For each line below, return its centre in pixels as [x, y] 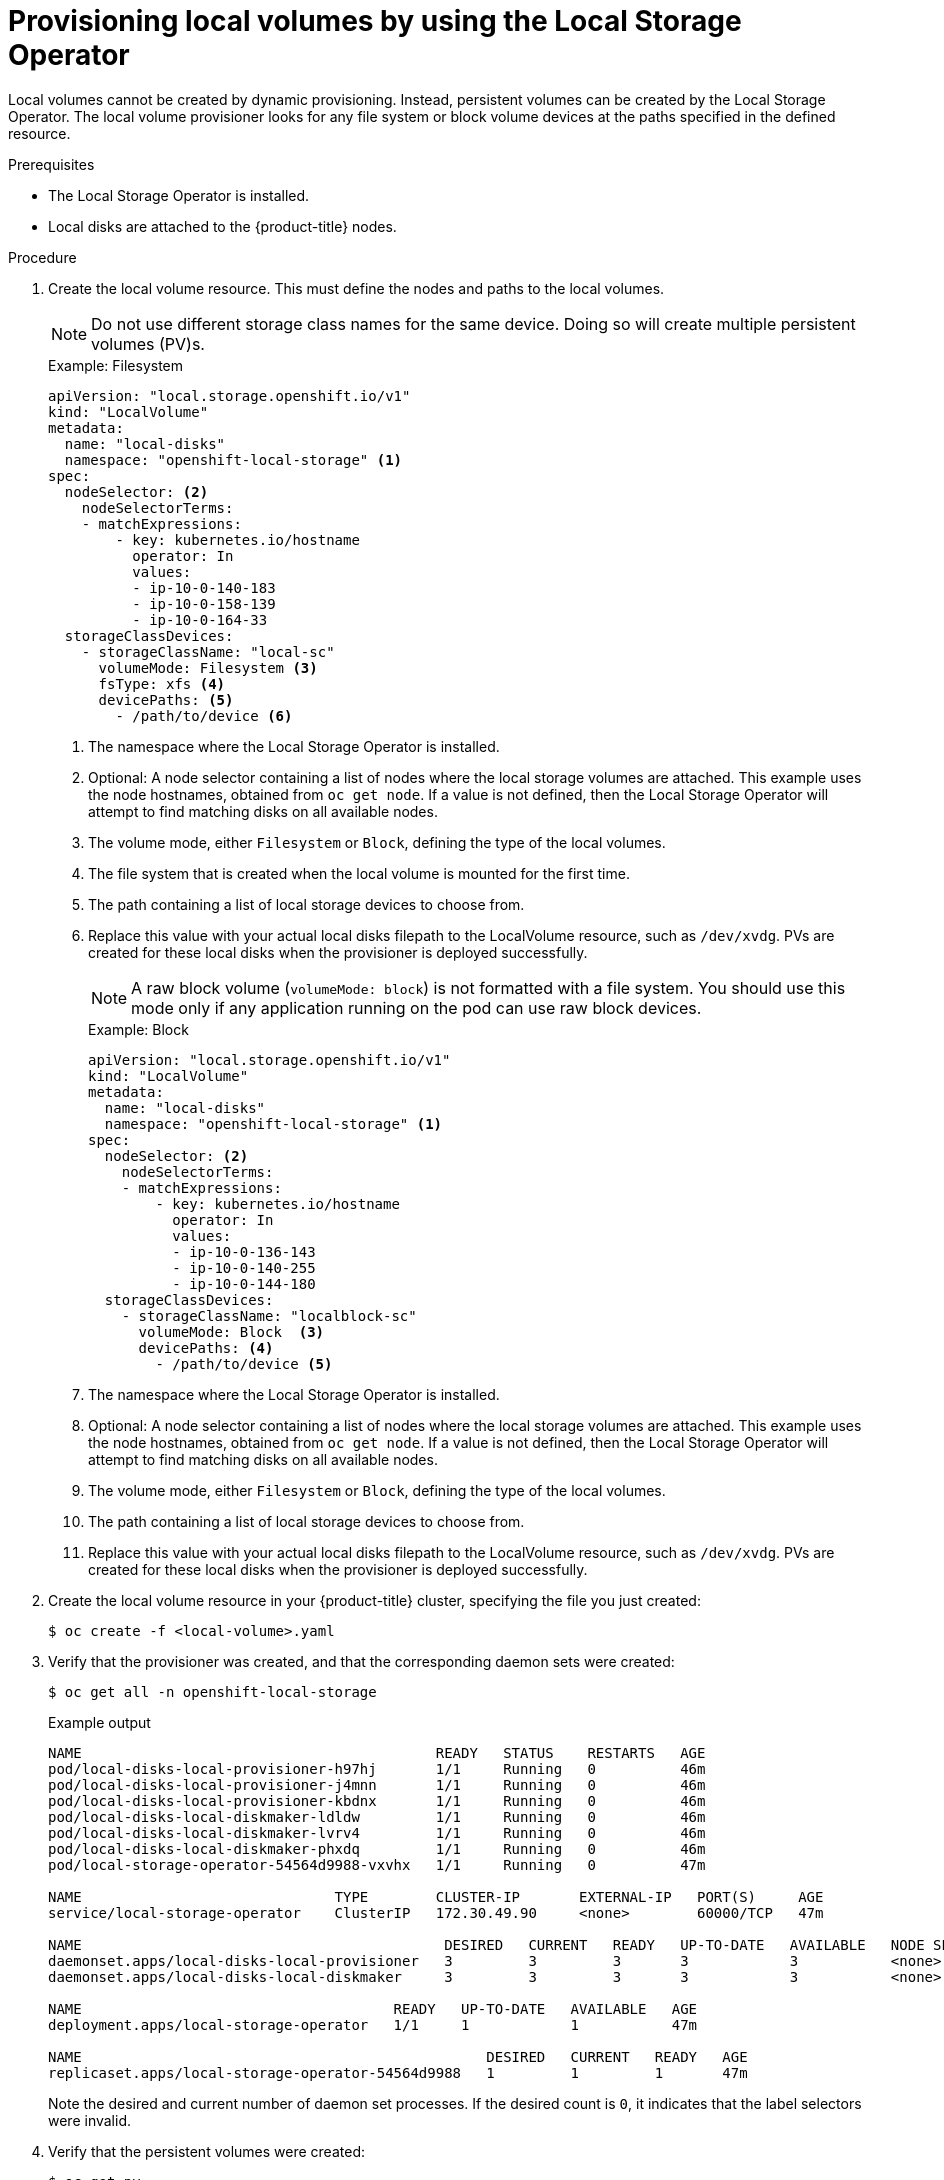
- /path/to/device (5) [244, 1363]
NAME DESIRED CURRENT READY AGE [398, 2056]
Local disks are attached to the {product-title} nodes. [222, 226]
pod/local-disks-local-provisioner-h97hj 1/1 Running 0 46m [377, 1768]
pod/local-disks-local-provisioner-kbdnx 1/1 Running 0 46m [377, 1800]
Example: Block [138, 1029]
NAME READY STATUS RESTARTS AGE [377, 1752]
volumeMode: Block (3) [231, 1331]
